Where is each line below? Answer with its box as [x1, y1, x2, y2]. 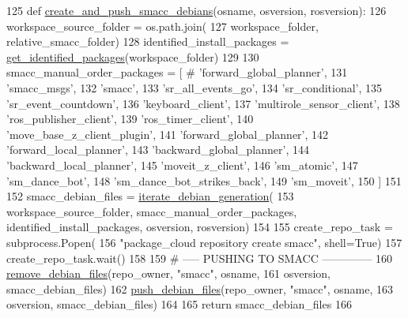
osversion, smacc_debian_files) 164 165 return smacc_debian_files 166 [6, 296, 352, 312]
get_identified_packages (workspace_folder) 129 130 [6, 48, 259, 65]
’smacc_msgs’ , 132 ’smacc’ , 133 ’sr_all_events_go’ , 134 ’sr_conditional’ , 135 [6, 79, 383, 95]
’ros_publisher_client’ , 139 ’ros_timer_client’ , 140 [6, 110, 254, 127]
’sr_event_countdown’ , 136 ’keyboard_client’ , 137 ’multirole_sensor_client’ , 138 [6, 95, 400, 111]
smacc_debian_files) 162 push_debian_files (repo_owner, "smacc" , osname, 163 [6, 280, 393, 297]
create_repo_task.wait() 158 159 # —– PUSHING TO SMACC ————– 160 [6, 249, 393, 266]
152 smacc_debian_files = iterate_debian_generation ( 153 [6, 188, 294, 204]
